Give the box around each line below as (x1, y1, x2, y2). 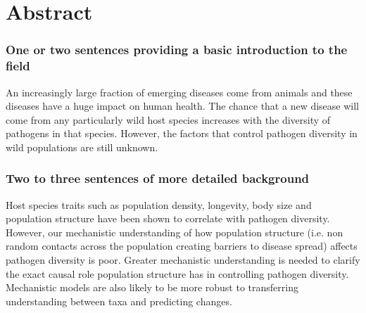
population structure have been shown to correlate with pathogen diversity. (6, 211, 330, 226)
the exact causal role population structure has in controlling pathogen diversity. (6, 266, 349, 281)
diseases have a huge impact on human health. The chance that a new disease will (6, 98, 359, 113)
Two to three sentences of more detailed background (6, 170, 310, 187)
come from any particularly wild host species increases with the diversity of (6, 112, 331, 127)
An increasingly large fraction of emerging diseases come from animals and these (6, 84, 353, 99)
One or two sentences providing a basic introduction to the (6, 41, 348, 58)
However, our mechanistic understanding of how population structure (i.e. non (6, 224, 343, 239)
